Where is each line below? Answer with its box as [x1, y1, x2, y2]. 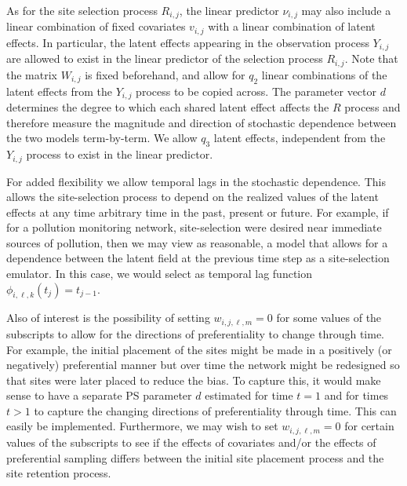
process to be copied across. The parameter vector [136, 82, 377, 99]
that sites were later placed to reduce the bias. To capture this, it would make [6, 371, 381, 388]
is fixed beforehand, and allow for [85, 66, 245, 82]
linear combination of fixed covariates [6, 18, 186, 35]
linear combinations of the [261, 66, 387, 82]
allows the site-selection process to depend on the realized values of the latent [6, 188, 379, 205]
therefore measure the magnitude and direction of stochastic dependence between [6, 114, 397, 130]
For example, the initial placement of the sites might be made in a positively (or [6, 341, 392, 357]
